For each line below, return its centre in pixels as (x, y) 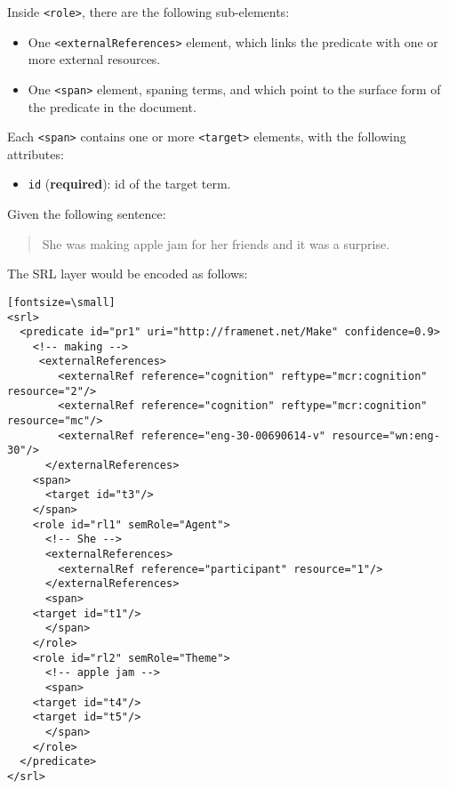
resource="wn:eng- (386, 435)
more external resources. (94, 59)
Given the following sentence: (87, 214)
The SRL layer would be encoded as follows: (128, 274)
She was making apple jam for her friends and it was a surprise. (216, 243)
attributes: (36, 153)
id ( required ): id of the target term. (129, 184)
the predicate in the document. (112, 106)
